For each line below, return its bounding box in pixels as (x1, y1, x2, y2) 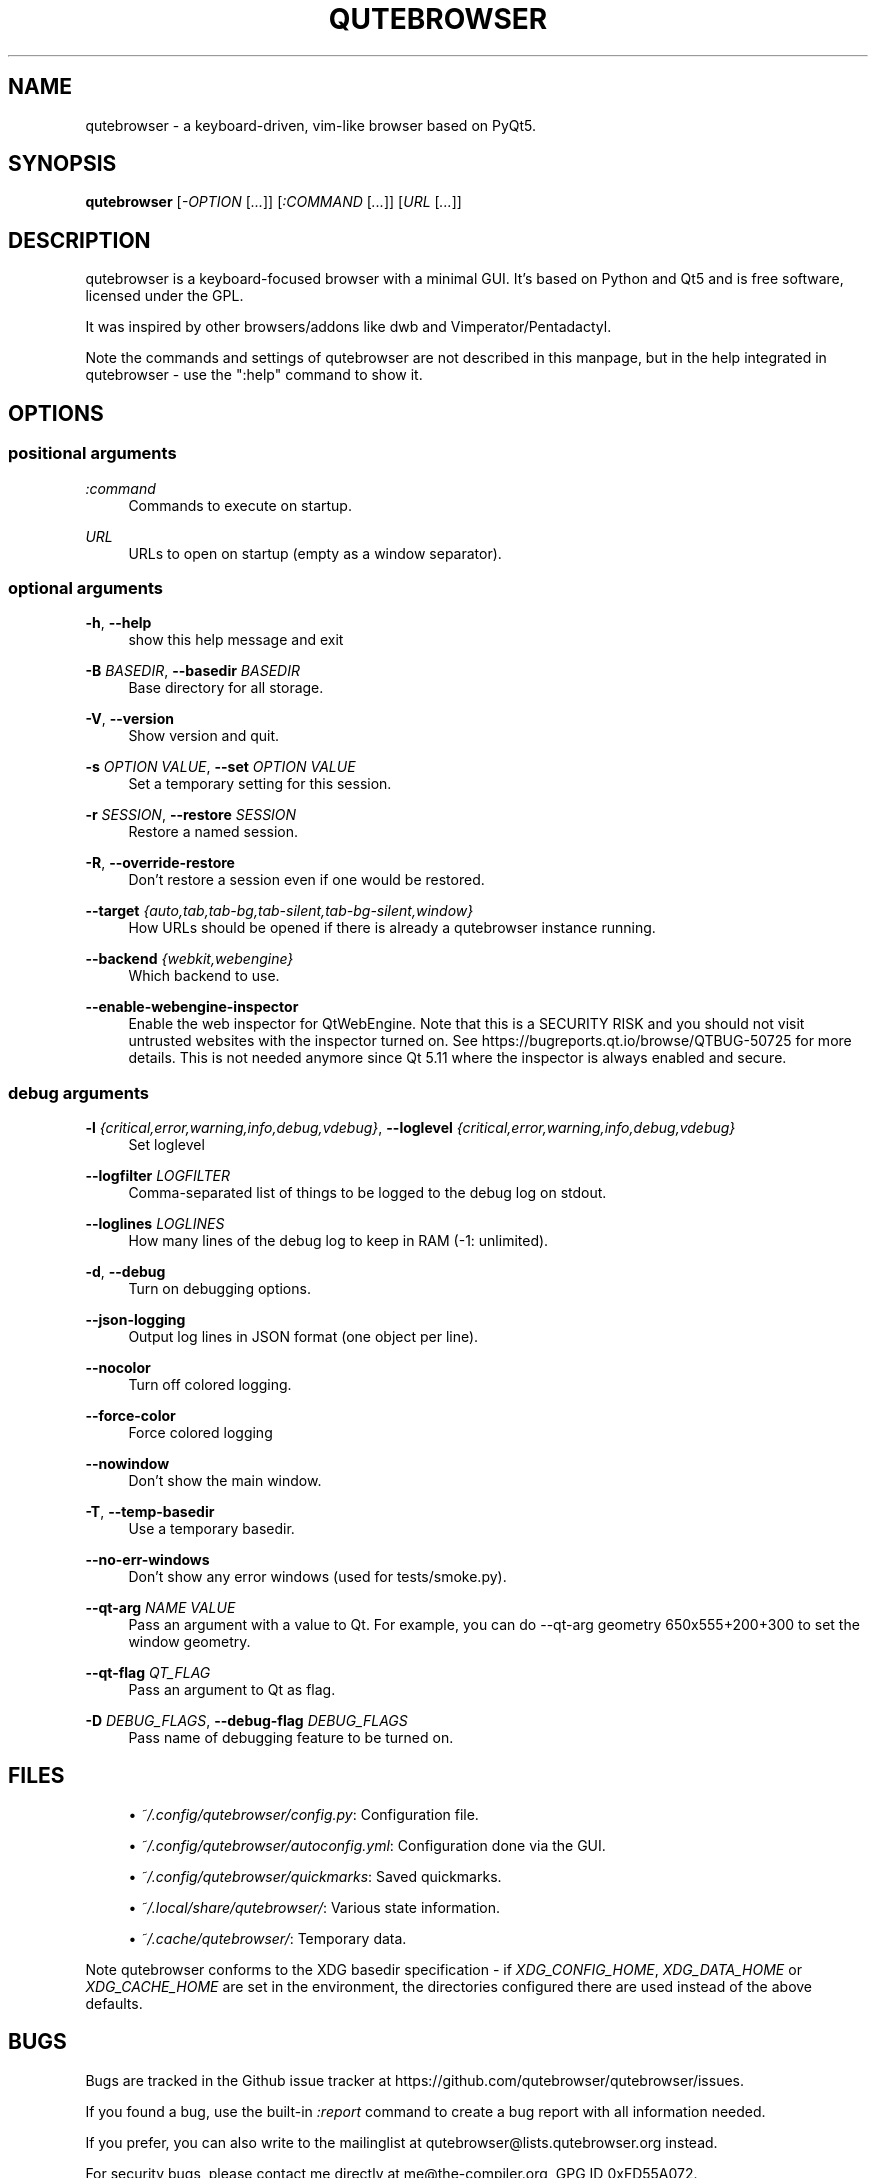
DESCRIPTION (8, 227, 151, 253)
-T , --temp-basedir (85, 1503, 215, 1520)
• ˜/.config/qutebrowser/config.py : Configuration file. (128, 1805, 479, 1823)
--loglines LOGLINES (85, 1215, 225, 1232)
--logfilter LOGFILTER (85, 1167, 230, 1184)
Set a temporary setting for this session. (128, 775, 392, 793)
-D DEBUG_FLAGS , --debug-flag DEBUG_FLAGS (85, 1712, 408, 1729)
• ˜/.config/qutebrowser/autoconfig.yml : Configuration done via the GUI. (128, 1836, 606, 1854)
